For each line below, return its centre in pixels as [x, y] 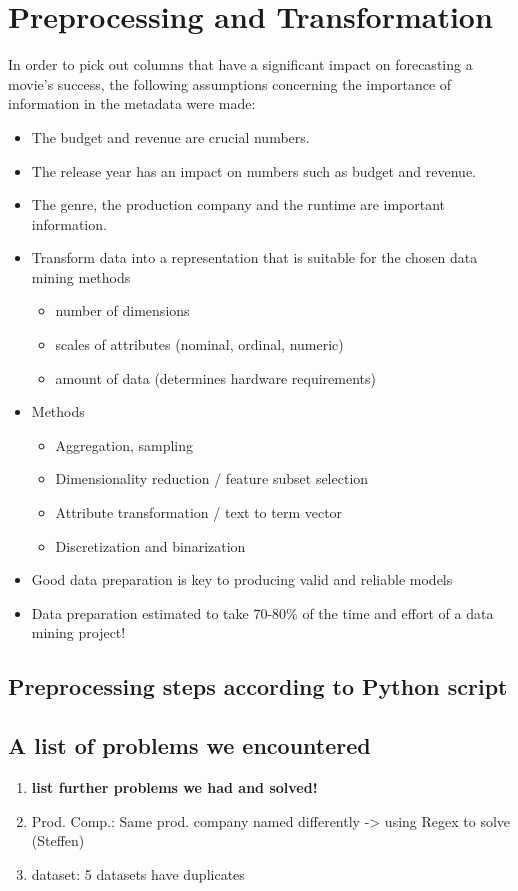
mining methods [81, 276]
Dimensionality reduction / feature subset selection [212, 478]
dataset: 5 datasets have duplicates [138, 873]
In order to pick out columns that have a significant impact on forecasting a [240, 64]
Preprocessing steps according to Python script [258, 686]
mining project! [78, 632]
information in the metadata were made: [132, 103]
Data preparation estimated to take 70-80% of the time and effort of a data [262, 612]
